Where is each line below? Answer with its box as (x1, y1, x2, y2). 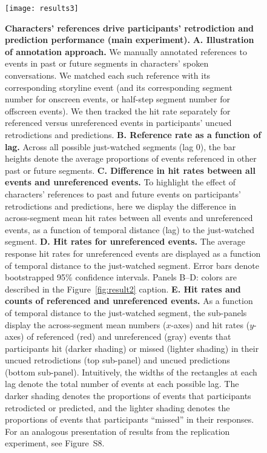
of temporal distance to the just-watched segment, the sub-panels (5, 306, 247, 319)
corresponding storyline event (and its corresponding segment (5, 81, 232, 93)
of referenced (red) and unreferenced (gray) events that (27, 330, 231, 343)
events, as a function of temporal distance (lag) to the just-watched (5, 223, 255, 236)
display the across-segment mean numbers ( (5, 318, 166, 331)
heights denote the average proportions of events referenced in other (5, 152, 257, 165)
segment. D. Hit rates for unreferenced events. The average (5, 235, 246, 248)
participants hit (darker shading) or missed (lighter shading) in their (5, 342, 259, 354)
